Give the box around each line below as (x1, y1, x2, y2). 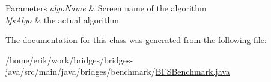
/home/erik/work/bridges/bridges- (5, 53, 133, 66)
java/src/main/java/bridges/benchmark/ (5, 65, 156, 78)
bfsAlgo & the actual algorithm (5, 13, 120, 26)
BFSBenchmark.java (155, 65, 230, 78)
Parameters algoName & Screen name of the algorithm (5, 2, 207, 14)
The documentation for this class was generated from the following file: (5, 34, 267, 46)
